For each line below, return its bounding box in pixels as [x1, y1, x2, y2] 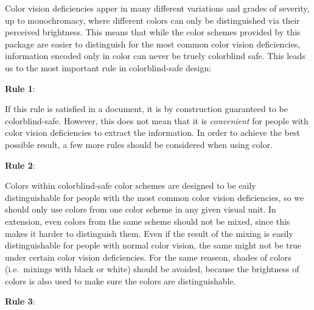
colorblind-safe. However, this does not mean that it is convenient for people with [5, 114, 309, 127]
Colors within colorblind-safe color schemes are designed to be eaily [5, 179, 256, 192]
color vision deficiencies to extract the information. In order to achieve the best [5, 126, 300, 139]
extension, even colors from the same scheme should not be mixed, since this [5, 214, 290, 227]
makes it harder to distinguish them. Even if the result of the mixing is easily [5, 227, 293, 239]
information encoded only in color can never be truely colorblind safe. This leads [5, 49, 305, 62]
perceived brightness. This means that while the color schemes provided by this [5, 26, 301, 38]
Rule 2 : [5, 158, 35, 171]
